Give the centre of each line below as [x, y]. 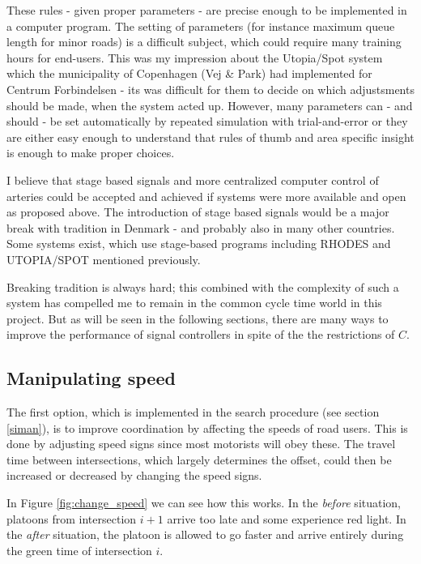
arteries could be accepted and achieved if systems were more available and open [206, 196]
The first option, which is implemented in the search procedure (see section [193, 412]
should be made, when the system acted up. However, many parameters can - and [210, 105]
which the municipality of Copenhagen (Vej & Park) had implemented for [189, 73]
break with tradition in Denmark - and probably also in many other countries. [201, 227]
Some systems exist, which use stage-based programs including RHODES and [199, 244]
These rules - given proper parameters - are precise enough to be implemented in [207, 10]
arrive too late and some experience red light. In [287, 518]
